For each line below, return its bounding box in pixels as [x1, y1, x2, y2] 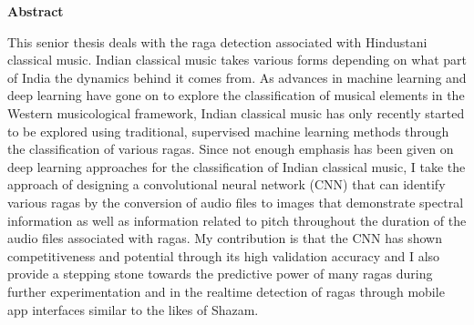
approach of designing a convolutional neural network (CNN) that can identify [7, 175, 446, 194]
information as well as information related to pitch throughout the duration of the [7, 210, 467, 229]
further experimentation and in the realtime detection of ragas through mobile [7, 281, 445, 300]
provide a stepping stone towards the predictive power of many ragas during [7, 264, 433, 283]
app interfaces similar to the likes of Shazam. [7, 300, 259, 319]
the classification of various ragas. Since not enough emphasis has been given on [7, 139, 454, 158]
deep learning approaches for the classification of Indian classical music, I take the [7, 157, 466, 176]
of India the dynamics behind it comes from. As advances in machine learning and [7, 67, 467, 86]
